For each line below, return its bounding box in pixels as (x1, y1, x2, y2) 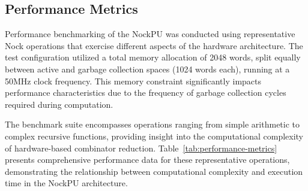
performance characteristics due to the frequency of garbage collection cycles (5, 86, 286, 99)
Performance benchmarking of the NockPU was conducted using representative (5, 28, 295, 40)
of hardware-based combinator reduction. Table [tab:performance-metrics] (5, 141, 277, 154)
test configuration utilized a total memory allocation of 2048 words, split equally (5, 51, 301, 63)
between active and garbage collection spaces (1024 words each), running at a (5, 62, 290, 75)
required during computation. (5, 98, 113, 110)
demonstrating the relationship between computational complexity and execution (5, 165, 303, 177)
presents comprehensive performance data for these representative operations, (5, 153, 290, 166)
